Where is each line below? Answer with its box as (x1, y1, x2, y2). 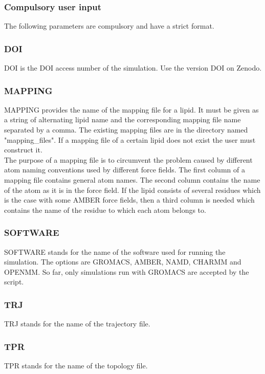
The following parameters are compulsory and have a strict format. (4, 20, 214, 31)
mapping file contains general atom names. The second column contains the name (4, 174, 260, 185)
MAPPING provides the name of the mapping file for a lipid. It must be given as (4, 104, 259, 115)
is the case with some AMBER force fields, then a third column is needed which (4, 194, 255, 205)
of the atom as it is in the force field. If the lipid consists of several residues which (4, 184, 261, 195)
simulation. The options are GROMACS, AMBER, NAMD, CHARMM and (4, 256, 241, 267)
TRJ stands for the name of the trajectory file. (4, 318, 150, 329)
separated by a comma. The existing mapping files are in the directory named (4, 124, 248, 135)
